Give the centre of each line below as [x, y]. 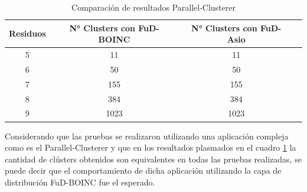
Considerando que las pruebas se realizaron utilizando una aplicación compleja [147, 136]
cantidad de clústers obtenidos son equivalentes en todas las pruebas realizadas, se [153, 159]
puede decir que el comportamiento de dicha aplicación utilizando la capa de [143, 170]
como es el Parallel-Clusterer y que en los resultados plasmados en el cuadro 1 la [151, 147]
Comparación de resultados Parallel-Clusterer [153, 7]
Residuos [27, 33]
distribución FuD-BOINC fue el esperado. [80, 182]
